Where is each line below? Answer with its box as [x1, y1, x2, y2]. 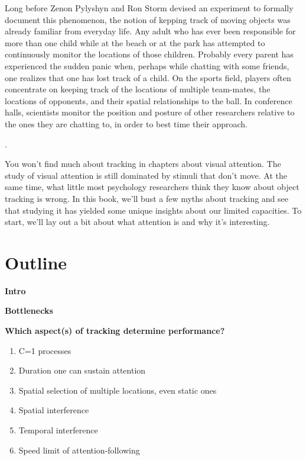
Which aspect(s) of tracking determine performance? [5, 324, 225, 336]
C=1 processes [18, 344, 71, 356]
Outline [5, 250, 67, 274]
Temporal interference [18, 423, 98, 436]
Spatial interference [18, 404, 89, 416]
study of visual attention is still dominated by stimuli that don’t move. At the [5, 169, 287, 181]
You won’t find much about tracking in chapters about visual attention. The [5, 157, 281, 170]
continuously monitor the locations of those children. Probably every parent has [5, 48, 294, 60]
